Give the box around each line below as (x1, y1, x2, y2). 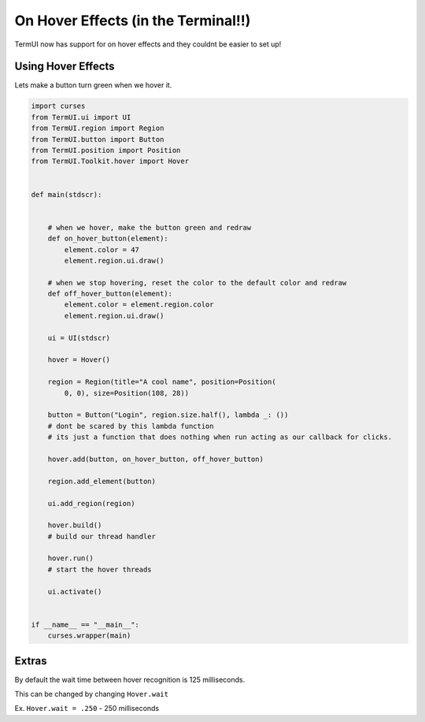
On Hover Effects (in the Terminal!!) (14, 12, 251, 29)
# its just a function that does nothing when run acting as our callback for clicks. (47, 433, 393, 441)
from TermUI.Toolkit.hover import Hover (31, 157, 189, 166)
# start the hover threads (47, 564, 153, 574)
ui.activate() (47, 587, 102, 596)
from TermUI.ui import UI (31, 113, 131, 121)
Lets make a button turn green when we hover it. (14, 80, 172, 90)
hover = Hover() (47, 355, 110, 364)
